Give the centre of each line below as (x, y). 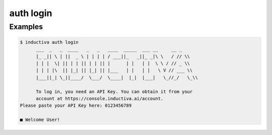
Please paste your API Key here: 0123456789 (76, 106)
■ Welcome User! (40, 120)
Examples (26, 27)
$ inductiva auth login (49, 42)
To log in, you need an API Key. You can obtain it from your (114, 91)
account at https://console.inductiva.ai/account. (100, 98)
